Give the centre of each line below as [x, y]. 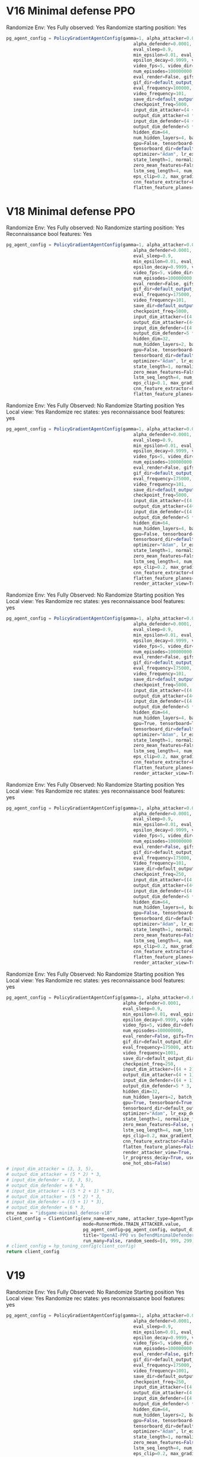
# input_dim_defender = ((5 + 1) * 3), [55, 1202]
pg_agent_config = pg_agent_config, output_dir [140, 1229]
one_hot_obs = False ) [146, 1163]
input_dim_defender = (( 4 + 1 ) [158, 1081]
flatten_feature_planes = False [160, 1147]
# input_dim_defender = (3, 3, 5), [50, 1180]
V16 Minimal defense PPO [71, 11]
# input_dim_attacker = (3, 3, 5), [50, 1169]
